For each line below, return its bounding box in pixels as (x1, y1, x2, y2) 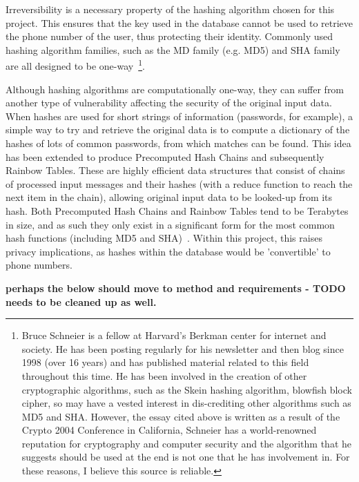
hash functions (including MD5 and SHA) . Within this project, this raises (6, 231, 322, 245)
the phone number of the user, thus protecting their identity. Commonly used (6, 29, 333, 44)
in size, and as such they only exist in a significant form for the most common (6, 217, 335, 231)
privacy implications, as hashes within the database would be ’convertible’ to (6, 244, 331, 258)
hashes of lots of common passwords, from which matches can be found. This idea (6, 136, 351, 150)
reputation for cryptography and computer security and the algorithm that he (21, 436, 351, 450)
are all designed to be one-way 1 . (6, 57, 145, 73)
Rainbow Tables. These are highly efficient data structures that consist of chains (6, 163, 345, 177)
